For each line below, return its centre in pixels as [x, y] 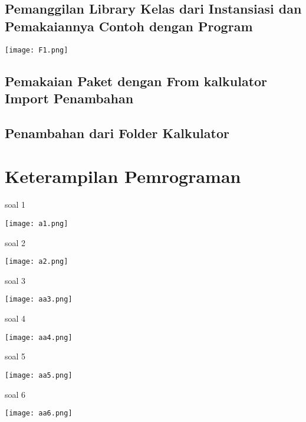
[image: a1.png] [37, 223]
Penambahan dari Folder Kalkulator [117, 133]
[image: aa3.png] [39, 300]
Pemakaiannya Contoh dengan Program [129, 26]
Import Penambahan [69, 98]
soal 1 [15, 205]
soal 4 [15, 318]
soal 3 [15, 280]
